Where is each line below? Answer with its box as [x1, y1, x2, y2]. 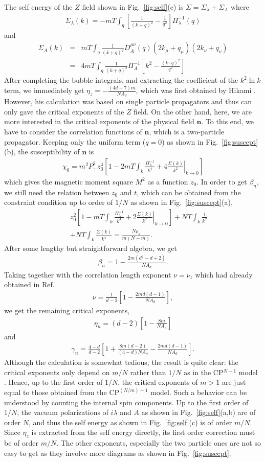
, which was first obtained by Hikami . [136, 85, 256, 96]
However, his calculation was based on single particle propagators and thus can [4, 96, 252, 107]
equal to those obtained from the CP [4, 386, 120, 397]
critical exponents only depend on [4, 366, 110, 377]
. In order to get [196, 176, 247, 187]
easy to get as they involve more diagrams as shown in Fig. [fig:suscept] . [4, 447, 231, 458]
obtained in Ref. [4, 279, 55, 290]
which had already [195, 269, 253, 280]
